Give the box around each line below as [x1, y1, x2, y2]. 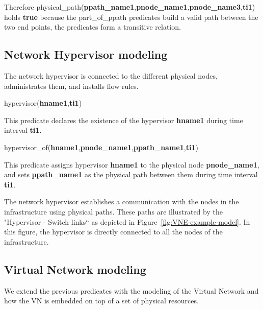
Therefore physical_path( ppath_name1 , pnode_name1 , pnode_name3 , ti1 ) [4, 2, 255, 12]
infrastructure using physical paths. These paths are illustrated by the [4, 206, 223, 217]
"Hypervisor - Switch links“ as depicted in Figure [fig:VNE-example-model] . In [4, 216, 250, 227]
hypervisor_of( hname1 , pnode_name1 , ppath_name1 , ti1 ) [4, 141, 198, 152]
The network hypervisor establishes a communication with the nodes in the [4, 196, 239, 207]
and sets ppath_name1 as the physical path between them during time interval [4, 169, 258, 180]
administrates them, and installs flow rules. [4, 80, 139, 91]
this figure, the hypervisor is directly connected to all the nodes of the [4, 226, 223, 237]
